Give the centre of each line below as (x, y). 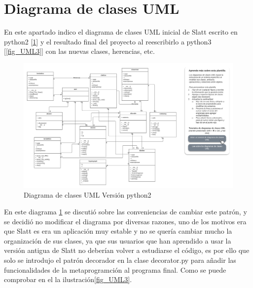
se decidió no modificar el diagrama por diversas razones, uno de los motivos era (125, 221)
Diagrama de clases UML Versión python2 (88, 195)
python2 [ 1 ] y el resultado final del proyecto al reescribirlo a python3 (108, 41)
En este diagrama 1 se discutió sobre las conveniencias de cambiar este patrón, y (126, 212)
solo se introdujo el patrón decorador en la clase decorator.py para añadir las (120, 260)
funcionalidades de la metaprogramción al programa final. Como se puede (115, 269)
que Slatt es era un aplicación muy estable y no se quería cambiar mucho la (118, 231)
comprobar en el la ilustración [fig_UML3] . (68, 279)
